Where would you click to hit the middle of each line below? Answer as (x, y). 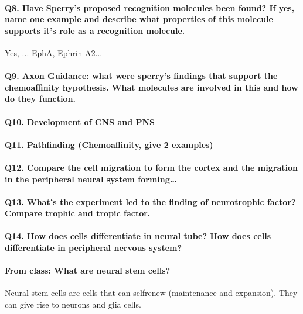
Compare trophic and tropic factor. (78, 213)
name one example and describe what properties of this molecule (139, 19)
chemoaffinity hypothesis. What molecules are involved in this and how (151, 87)
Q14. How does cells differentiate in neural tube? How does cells (138, 236)
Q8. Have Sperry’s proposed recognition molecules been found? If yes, (150, 7)
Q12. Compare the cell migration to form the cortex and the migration (151, 167)
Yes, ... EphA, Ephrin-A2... (54, 52)
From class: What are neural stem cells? (88, 270)
